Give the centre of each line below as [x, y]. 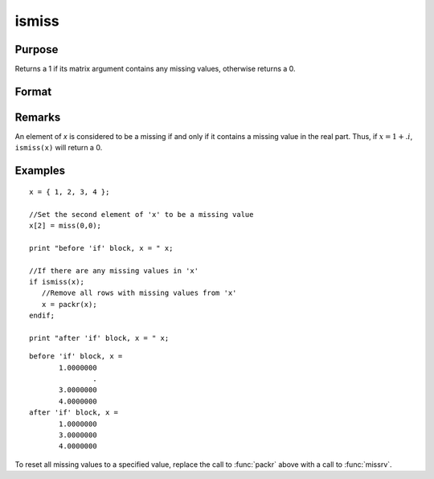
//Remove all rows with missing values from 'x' [139, 293]
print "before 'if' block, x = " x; [101, 248]
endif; [42, 316]
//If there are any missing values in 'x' [114, 270]
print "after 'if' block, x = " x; [99, 338]
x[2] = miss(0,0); [66, 225]
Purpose [37, 49]
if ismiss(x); [57, 282]
